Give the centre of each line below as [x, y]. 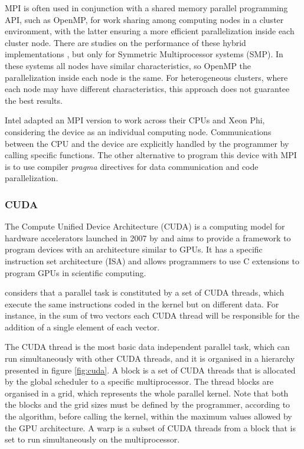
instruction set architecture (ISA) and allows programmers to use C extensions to [152, 260]
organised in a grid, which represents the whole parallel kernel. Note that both [147, 393]
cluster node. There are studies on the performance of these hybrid [125, 42]
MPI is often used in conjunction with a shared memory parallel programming [146, 8]
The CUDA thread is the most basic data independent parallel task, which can [147, 347]
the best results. [34, 100]
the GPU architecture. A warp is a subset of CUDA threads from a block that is [150, 427]
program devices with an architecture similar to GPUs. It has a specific [134, 249]
